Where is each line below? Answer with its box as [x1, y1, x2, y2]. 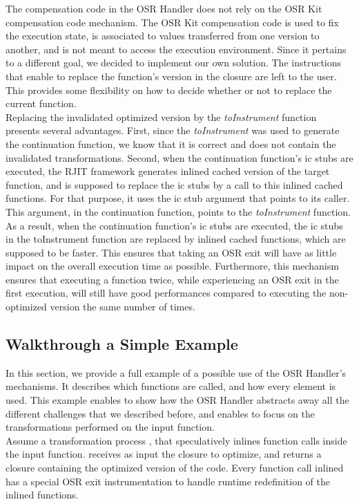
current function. [6, 96, 77, 111]
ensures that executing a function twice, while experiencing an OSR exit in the [6, 272, 339, 286]
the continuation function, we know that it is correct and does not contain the [6, 136, 336, 151]
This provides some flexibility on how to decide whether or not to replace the [6, 82, 332, 97]
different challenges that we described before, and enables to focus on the [6, 406, 316, 420]
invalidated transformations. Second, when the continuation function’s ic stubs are [6, 150, 353, 165]
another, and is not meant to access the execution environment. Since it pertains [6, 41, 347, 56]
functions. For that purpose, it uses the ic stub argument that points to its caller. [6, 191, 350, 205]
